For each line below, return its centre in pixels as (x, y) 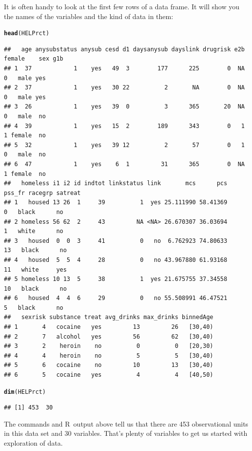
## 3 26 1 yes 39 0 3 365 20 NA (124, 107)
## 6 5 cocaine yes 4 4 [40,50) (109, 375)
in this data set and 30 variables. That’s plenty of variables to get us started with (126, 433)
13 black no (35, 250)
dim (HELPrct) (25, 392)
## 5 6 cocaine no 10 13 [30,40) (109, 365)
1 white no (34, 231)
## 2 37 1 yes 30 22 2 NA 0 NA (124, 88)
